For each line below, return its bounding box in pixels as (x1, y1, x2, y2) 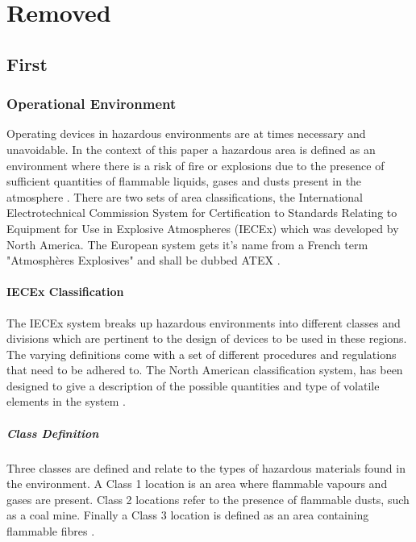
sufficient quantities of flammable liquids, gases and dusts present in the (6, 173, 362, 190)
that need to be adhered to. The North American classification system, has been (6, 361, 403, 378)
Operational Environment (6, 94, 177, 114)
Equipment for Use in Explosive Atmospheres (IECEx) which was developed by (6, 219, 399, 236)
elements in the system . (6, 393, 126, 410)
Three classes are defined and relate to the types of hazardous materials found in (6, 459, 406, 476)
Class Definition (6, 424, 99, 441)
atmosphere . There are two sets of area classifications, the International (6, 188, 363, 205)
